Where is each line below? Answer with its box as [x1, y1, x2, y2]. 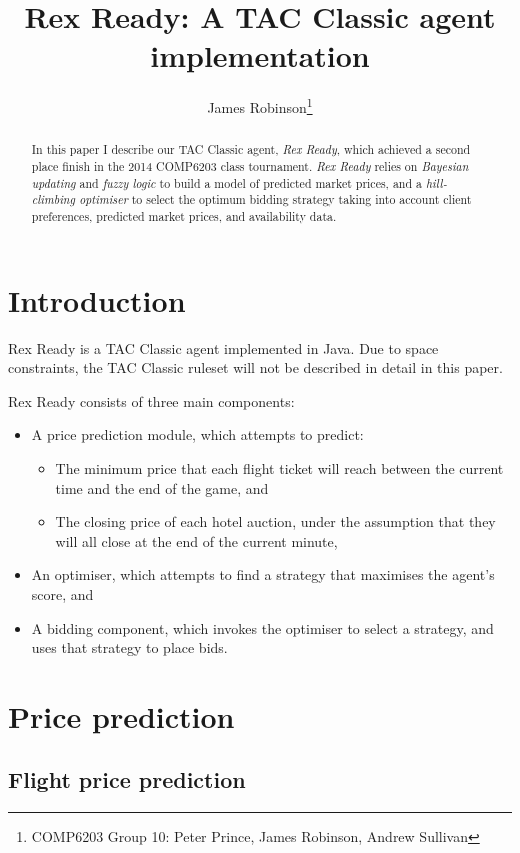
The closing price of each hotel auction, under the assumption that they [55, 511, 496, 532]
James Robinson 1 [207, 94, 313, 117]
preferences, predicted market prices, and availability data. [31, 207, 337, 224]
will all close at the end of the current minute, [55, 530, 338, 551]
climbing [31, 191, 75, 208]
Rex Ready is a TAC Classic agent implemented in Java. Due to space [8, 337, 439, 358]
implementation [150, 35, 370, 76]
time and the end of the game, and [55, 477, 269, 498]
